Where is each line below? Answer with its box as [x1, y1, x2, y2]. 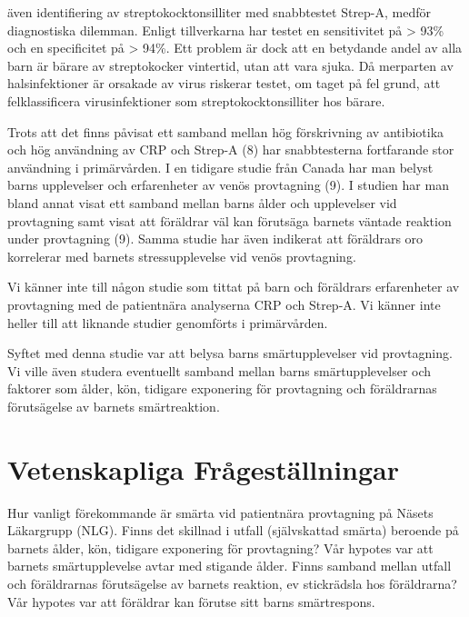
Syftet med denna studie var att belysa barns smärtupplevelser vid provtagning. [7, 343, 453, 363]
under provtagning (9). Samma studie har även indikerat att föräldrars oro [7, 229, 424, 248]
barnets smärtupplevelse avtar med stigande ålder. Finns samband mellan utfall [7, 556, 452, 575]
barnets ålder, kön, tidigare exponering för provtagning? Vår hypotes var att [7, 538, 434, 557]
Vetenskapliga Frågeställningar [7, 450, 400, 487]
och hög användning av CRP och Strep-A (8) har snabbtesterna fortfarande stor [7, 140, 454, 159]
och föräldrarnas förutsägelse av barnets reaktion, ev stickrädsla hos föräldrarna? [7, 573, 457, 592]
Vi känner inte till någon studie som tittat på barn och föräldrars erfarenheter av [7, 277, 460, 296]
